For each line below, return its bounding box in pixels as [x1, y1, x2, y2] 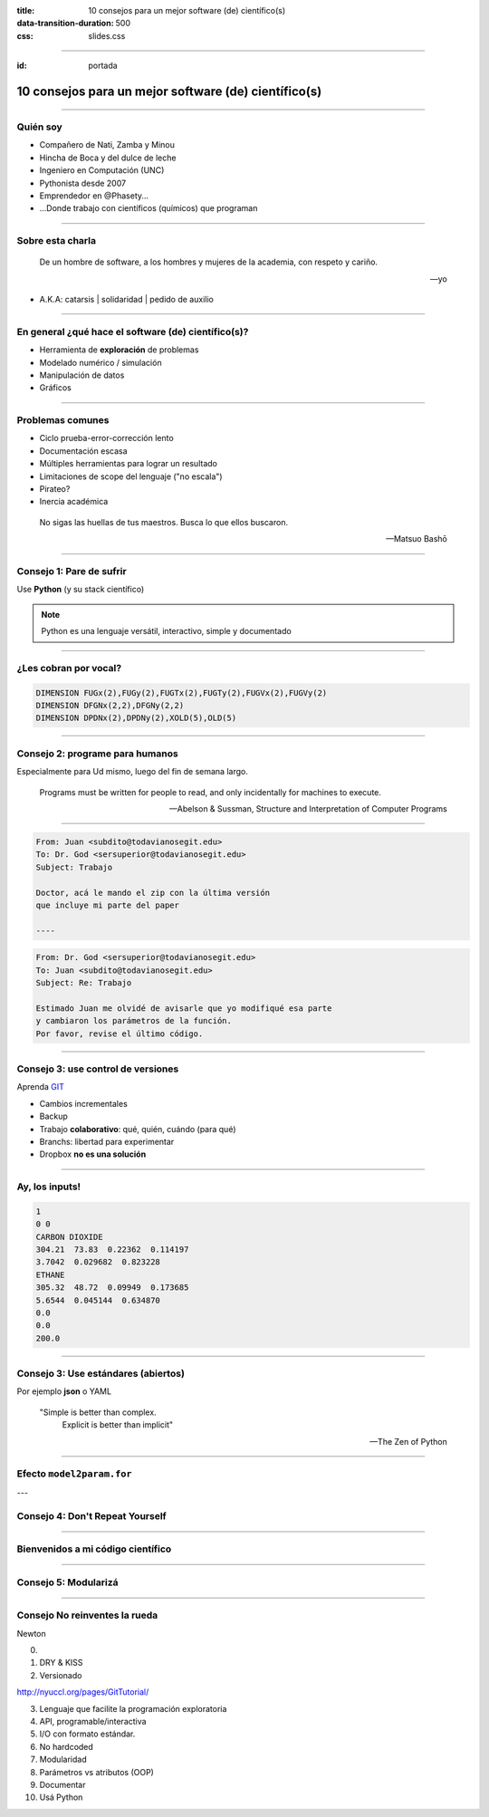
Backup [39, 1110, 68, 1122]
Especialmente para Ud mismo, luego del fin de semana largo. [16, 766, 248, 777]
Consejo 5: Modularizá [16, 1576, 119, 1589]
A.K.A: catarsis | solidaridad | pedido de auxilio [39, 294, 215, 305]
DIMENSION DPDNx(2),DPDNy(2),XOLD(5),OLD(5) [35, 713, 237, 724]
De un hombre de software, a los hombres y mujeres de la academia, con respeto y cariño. [39, 256, 379, 267]
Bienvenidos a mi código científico [16, 1543, 172, 1555]
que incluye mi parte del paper [35, 899, 180, 910]
